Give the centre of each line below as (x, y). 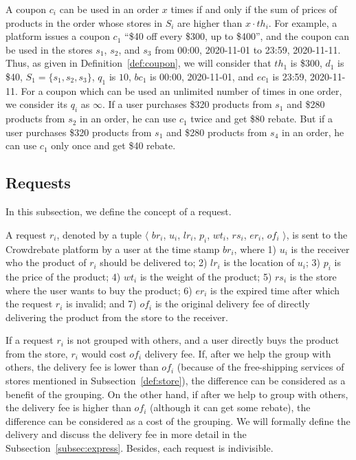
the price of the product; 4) (63, 276)
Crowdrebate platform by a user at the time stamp (113, 249)
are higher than (210, 22)
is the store (313, 276)
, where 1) (255, 249)
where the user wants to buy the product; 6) (99, 290)
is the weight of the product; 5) (206, 276)
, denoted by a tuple (99, 234)
